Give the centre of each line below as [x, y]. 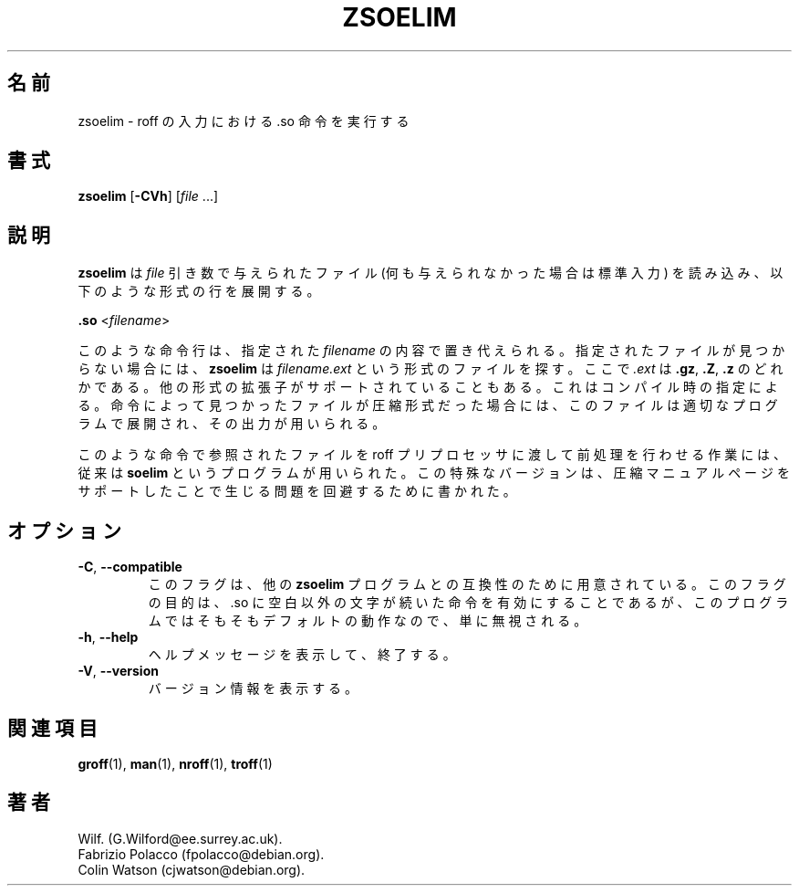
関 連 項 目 [52, 728]
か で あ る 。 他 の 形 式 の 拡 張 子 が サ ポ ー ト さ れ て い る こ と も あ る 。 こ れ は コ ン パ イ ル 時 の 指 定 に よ [428, 387]
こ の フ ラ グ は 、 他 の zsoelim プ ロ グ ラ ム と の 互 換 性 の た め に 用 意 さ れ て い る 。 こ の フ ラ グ [467, 584]
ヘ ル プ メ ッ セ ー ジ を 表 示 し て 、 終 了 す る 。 [302, 655]
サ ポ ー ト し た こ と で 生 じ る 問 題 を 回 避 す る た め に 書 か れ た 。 [297, 491]
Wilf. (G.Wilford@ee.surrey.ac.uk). [180, 838]
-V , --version [118, 671]
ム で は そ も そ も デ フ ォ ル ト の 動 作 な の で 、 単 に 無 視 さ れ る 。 [368, 621]
